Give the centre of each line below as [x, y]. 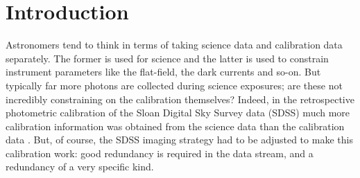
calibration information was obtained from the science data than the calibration [175, 126]
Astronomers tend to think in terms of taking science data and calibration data [174, 45]
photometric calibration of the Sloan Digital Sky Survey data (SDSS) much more [178, 113]
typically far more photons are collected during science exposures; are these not [174, 85]
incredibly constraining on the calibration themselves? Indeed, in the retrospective [180, 99]
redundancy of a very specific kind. [80, 167]
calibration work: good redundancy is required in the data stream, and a [160, 153]
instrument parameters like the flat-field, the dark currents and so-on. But [163, 72]
